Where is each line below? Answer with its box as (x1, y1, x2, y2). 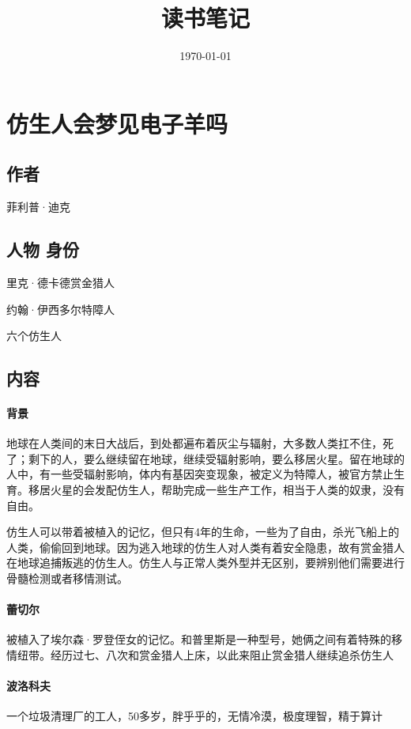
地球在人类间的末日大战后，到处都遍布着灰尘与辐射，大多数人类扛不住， (6, 435, 383, 451)
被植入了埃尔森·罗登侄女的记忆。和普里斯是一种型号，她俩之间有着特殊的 (6, 631, 391, 648)
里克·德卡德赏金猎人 (6, 274, 115, 290)
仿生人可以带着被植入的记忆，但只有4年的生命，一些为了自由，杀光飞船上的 (6, 523, 399, 540)
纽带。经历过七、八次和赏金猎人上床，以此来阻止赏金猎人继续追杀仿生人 (17, 647, 394, 663)
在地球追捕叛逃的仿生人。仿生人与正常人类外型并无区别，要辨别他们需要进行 (6, 554, 405, 571)
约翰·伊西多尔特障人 (6, 300, 115, 317)
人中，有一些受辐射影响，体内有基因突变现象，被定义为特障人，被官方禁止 (6, 466, 394, 482)
